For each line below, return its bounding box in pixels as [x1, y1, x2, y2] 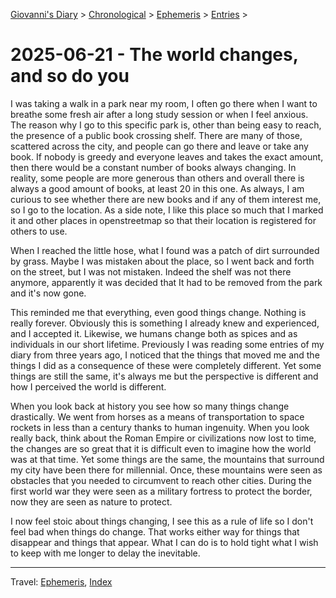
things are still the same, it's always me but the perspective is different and [10, 370, 319, 382]
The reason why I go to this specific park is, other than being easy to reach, [10, 119, 322, 131]
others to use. [10, 225, 68, 237]
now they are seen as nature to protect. [10, 495, 173, 508]
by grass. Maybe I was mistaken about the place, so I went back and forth [10, 255, 315, 267]
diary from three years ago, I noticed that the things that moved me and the [10, 349, 320, 361]
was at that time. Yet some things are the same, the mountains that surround [10, 453, 325, 465]
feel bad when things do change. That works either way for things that [10, 525, 300, 538]
